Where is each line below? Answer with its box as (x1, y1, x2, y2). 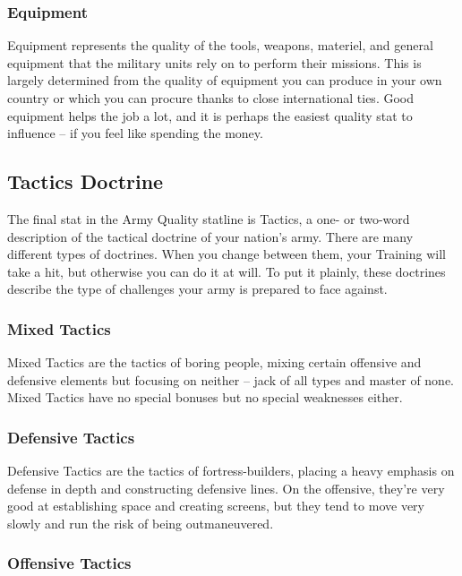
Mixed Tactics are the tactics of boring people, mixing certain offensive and (7, 353, 422, 372)
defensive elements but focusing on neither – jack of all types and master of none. (7, 370, 454, 389)
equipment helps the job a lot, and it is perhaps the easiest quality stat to (7, 106, 413, 125)
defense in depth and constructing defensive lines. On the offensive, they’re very (7, 478, 445, 497)
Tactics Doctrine (7, 168, 164, 195)
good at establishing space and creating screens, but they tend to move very (7, 496, 424, 515)
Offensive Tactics (7, 552, 132, 574)
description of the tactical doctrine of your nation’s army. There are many (7, 227, 414, 245)
